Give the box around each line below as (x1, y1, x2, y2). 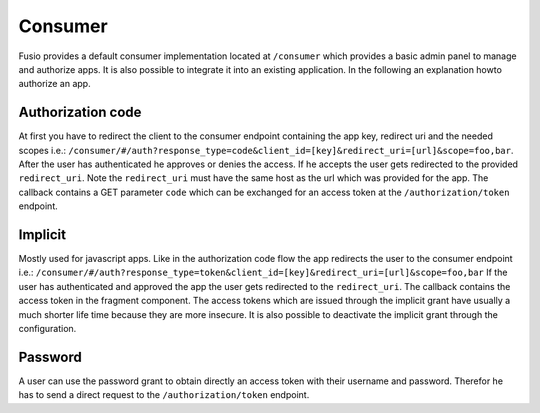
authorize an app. (18, 78, 91, 90)
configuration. (18, 323, 77, 335)
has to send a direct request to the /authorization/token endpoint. (18, 389, 310, 401)
